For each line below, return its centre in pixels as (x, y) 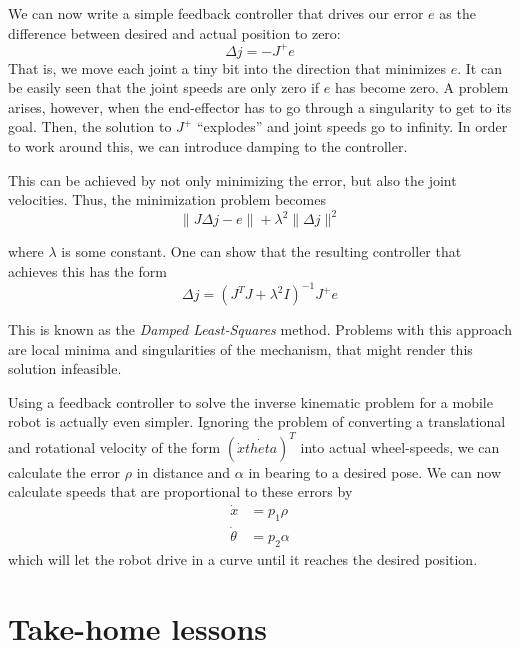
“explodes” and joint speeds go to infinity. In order (352, 126)
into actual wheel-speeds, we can (400, 446)
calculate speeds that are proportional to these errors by (180, 491)
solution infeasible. (65, 368)
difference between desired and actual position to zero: (174, 32)
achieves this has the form (87, 270)
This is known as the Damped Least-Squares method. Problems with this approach (260, 329)
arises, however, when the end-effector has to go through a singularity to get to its (260, 106)
